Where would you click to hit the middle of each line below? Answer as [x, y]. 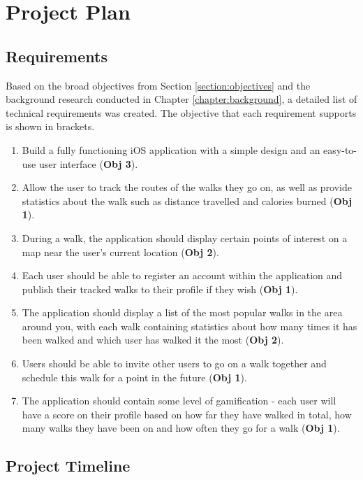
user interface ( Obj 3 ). [88, 163]
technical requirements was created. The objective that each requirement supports [181, 112]
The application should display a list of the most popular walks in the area [182, 312]
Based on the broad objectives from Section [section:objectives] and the [158, 85]
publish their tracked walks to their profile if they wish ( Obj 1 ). [160, 289]
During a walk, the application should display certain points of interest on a [185, 238]
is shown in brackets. [50, 126]
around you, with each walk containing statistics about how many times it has [190, 326]
